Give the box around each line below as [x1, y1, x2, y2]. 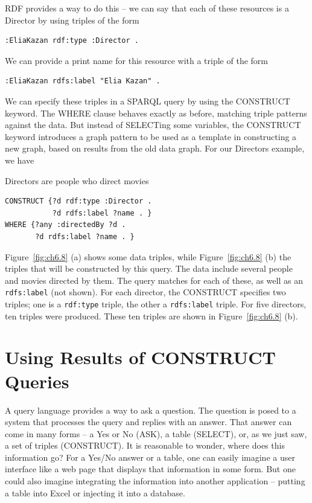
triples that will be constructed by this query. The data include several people [5, 262, 293, 275]
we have [5, 153, 34, 166]
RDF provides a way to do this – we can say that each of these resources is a [5, 2, 289, 14]
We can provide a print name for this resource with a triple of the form [5, 54, 268, 66]
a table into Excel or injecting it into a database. [5, 486, 185, 499]
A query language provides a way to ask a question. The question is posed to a [5, 403, 296, 416]
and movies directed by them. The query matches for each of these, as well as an [5, 274, 303, 286]
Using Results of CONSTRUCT [5, 345, 276, 370]
